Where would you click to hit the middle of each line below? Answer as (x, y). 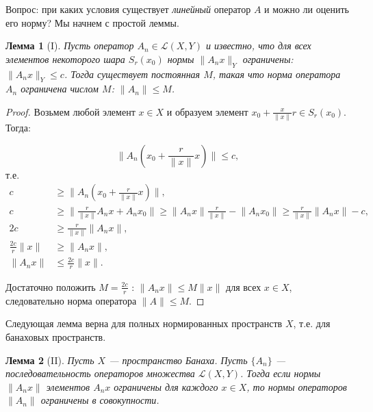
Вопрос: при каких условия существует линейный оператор (128, 9)
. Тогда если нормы (281, 373)
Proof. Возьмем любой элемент (70, 111)
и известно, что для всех (258, 46)
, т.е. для (312, 323)
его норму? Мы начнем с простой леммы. (92, 22)
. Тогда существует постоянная (132, 74)
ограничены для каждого (166, 386)
